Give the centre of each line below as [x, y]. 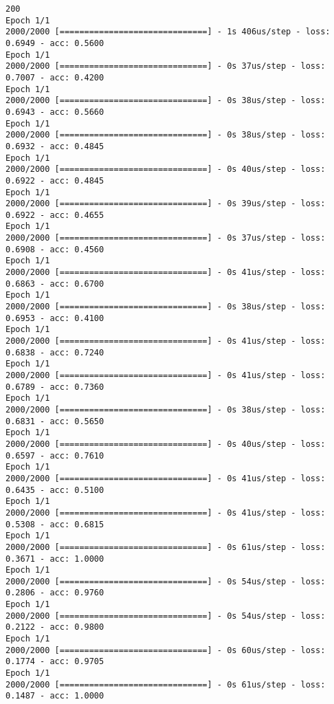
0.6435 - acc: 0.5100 [55, 490]
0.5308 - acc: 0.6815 [55, 524]
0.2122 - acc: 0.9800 [55, 627]
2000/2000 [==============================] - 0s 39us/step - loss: [166, 204]
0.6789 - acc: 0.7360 [55, 387]
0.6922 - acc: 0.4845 [55, 180]
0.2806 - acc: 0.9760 [55, 593]
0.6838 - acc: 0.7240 [55, 352]
